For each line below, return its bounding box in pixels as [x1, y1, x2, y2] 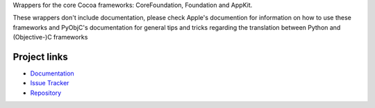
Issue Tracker [30, 79, 69, 87]
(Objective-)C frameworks [12, 33, 88, 42]
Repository [30, 89, 62, 97]
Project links [12, 51, 69, 62]
